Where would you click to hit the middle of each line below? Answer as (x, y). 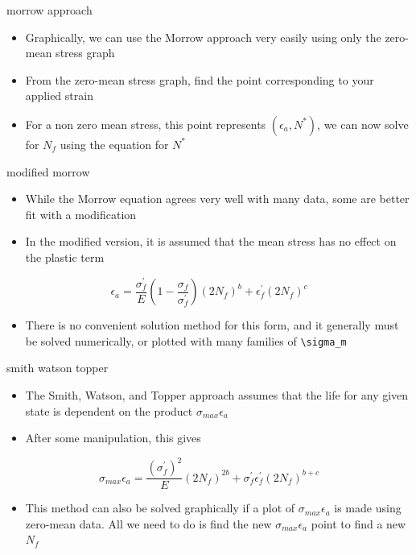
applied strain (59, 95)
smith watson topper (58, 368)
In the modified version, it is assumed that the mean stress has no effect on (211, 241)
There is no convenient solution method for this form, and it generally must (212, 325)
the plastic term (65, 257)
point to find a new (358, 523)
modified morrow (48, 171)
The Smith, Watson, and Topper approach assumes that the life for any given (217, 394)
